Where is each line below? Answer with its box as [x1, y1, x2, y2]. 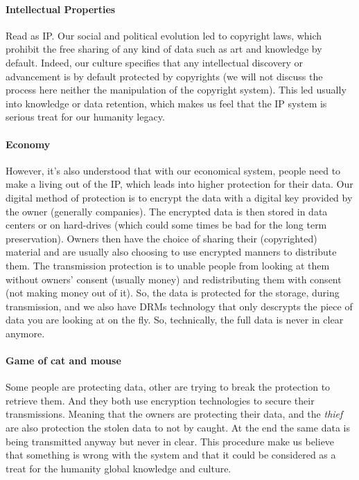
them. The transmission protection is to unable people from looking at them [6, 258, 330, 272]
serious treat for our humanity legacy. [6, 109, 165, 124]
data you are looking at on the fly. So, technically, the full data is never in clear [6, 312, 344, 327]
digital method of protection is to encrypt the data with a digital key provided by [6, 190, 353, 204]
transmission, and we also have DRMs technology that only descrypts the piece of [6, 299, 353, 313]
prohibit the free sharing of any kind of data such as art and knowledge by [6, 42, 322, 56]
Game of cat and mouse [6, 353, 121, 368]
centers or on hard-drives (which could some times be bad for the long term [6, 217, 327, 232]
